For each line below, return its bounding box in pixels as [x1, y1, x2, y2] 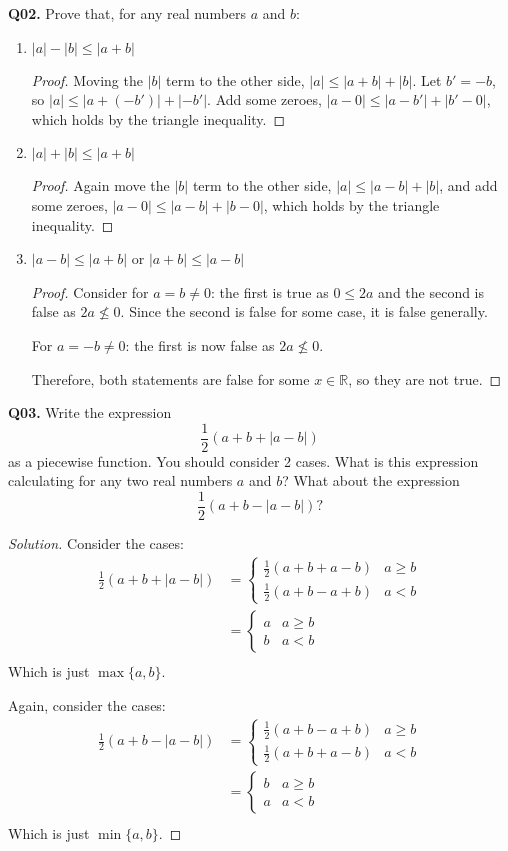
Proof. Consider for [31, 281, 149, 302]
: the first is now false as [125, 334, 275, 355]
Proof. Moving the [31, 69, 143, 90]
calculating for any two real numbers [8, 470, 233, 491]
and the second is [378, 281, 485, 302]
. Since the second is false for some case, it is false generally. [120, 301, 488, 322]
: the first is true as [210, 281, 329, 302]
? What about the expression [282, 470, 460, 491]
